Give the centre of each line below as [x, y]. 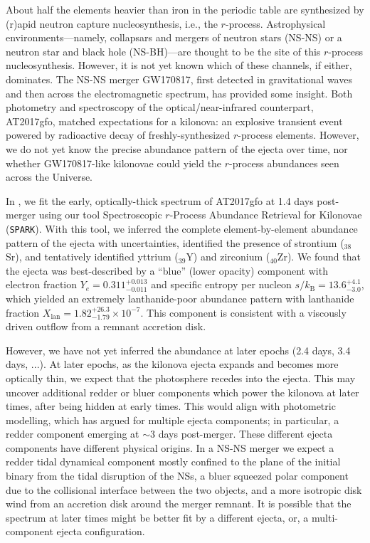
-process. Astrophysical [275, 23]
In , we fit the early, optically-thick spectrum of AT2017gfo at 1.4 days [160, 200]
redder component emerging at [73, 434]
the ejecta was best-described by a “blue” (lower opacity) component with [167, 270]
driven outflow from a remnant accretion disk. [106, 326]
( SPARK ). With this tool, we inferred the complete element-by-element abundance [182, 228]
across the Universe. [49, 177]
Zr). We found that [319, 257]
